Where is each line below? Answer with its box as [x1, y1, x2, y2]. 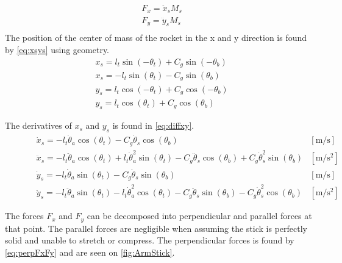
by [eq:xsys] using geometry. [5, 43, 110, 56]
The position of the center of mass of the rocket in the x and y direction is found [5, 31, 307, 44]
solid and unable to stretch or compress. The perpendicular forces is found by [5, 234, 294, 247]
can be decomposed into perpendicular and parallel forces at [87, 209, 312, 222]
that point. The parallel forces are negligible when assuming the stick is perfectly [5, 222, 307, 234]
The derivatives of [5, 119, 72, 132]
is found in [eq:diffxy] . [112, 119, 194, 132]
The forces [5, 209, 44, 222]
